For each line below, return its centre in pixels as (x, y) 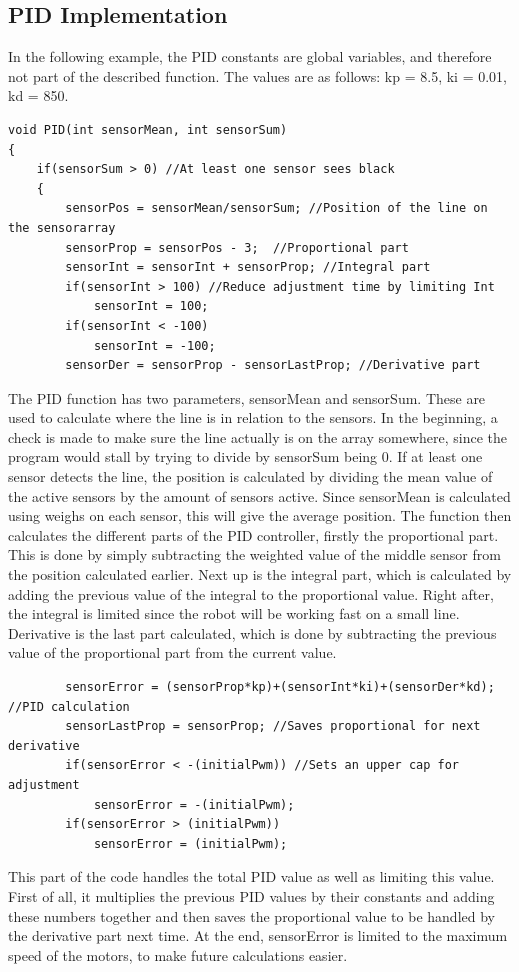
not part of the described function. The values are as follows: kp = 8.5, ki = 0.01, (257, 75)
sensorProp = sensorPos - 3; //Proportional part (237, 247)
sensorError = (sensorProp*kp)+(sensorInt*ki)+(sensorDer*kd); (280, 687)
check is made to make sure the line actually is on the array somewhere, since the (257, 436)
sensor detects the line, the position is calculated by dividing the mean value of (250, 476)
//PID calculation (69, 706)
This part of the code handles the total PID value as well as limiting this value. (251, 876)
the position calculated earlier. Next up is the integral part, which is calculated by (260, 574)
